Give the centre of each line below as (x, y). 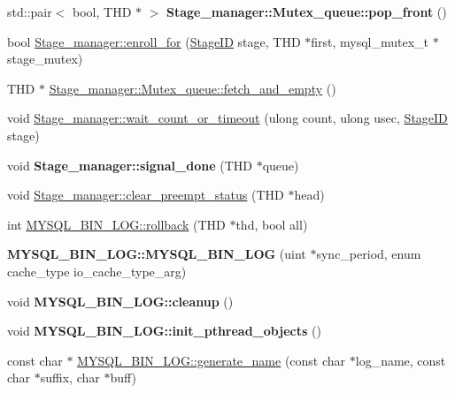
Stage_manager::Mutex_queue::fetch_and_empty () (193, 88)
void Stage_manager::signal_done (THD (130, 165)
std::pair (30, 11)
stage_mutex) (45, 59)
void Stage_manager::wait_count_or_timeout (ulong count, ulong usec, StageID (227, 118)
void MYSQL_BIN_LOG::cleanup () (120, 301)
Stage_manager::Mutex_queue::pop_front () (307, 11)
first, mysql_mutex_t (370, 41)
